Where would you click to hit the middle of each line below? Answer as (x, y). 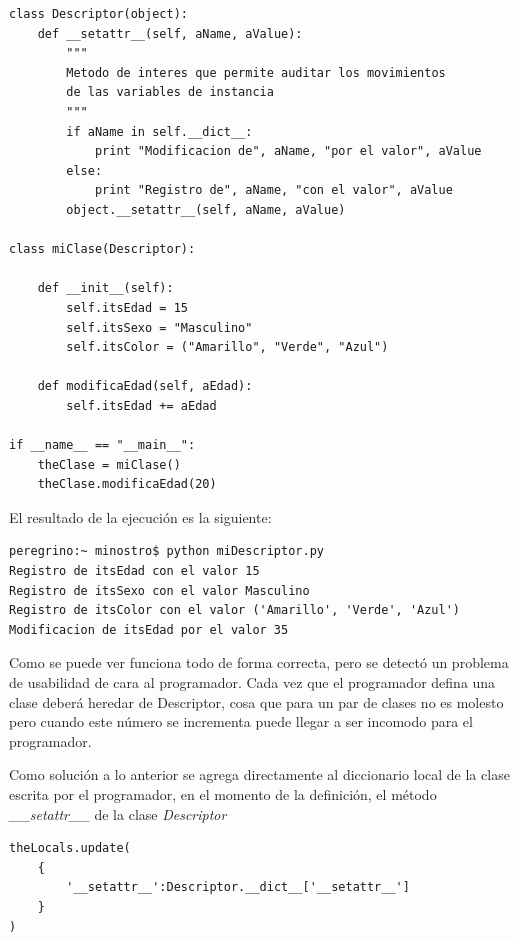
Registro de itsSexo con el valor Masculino (159, 590)
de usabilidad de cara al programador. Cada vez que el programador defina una (252, 682)
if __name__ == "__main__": (102, 445)
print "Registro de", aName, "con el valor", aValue (273, 190)
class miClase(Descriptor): (102, 249)
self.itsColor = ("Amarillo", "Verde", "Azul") (227, 347)
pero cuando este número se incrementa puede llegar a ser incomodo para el (241, 721)
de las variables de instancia (170, 92)
